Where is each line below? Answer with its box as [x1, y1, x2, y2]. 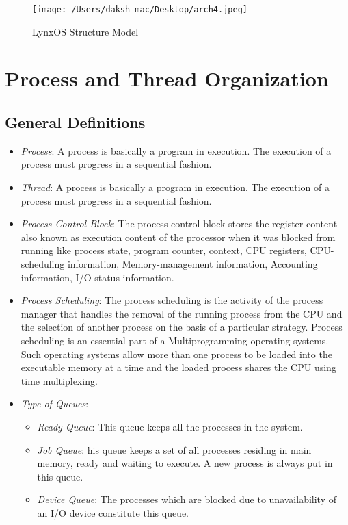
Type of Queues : [21, 396, 89, 411]
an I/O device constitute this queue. [37, 505, 189, 520]
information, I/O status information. [21, 270, 174, 284]
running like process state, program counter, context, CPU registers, [21, 243, 307, 257]
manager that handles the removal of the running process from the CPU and [21, 306, 343, 320]
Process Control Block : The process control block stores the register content [21, 216, 338, 231]
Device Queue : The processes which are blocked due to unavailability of [37, 492, 336, 507]
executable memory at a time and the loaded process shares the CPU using [21, 360, 336, 374]
